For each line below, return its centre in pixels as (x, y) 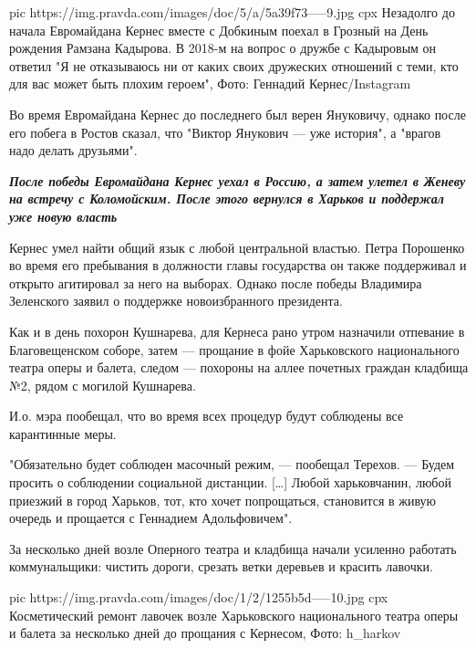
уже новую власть (63, 216)
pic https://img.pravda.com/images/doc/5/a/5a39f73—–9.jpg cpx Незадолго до (232, 12)
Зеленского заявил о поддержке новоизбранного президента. (176, 301)
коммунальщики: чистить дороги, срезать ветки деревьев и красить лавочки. (221, 566)
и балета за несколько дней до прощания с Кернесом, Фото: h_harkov (205, 633)
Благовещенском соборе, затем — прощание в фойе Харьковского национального (234, 349)
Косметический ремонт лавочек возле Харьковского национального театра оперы (234, 615)
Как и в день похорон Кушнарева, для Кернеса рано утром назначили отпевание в (237, 331)
